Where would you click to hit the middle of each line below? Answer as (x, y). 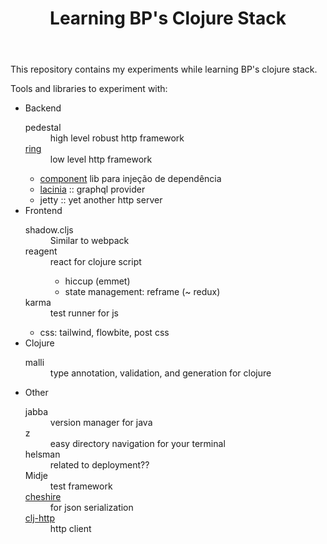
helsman (42, 454)
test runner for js (84, 313)
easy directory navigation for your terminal (137, 444)
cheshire (43, 497)
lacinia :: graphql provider (92, 189)
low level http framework (101, 159)
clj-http (40, 518)
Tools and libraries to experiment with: (89, 89)
